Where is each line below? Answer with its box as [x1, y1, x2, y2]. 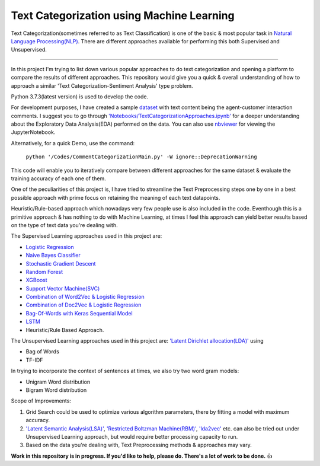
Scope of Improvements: [11, 397, 71, 404]
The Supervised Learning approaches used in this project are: [11, 232, 162, 240]
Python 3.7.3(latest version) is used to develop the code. [11, 92, 148, 100]
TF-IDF [25, 356, 43, 363]
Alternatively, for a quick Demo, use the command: [11, 139, 135, 146]
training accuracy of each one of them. [11, 175, 106, 182]
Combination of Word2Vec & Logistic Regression [25, 293, 145, 301]
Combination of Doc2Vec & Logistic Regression [25, 301, 142, 308]
